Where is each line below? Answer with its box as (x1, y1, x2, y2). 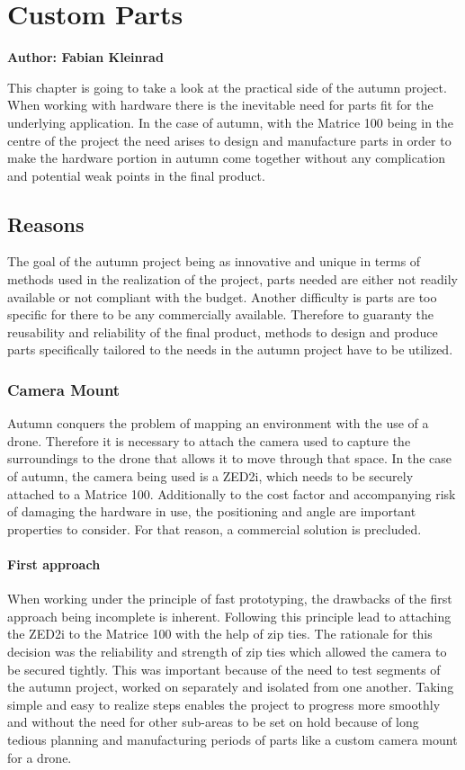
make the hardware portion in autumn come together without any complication (7, 148, 446, 167)
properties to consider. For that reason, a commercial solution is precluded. (7, 519, 422, 538)
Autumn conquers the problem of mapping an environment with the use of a (7, 414, 429, 433)
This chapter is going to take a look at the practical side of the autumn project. (7, 77, 447, 96)
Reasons (7, 210, 85, 237)
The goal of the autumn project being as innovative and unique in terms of (7, 252, 421, 271)
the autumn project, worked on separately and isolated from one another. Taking (7, 677, 454, 696)
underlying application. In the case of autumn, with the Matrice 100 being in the (7, 112, 454, 131)
